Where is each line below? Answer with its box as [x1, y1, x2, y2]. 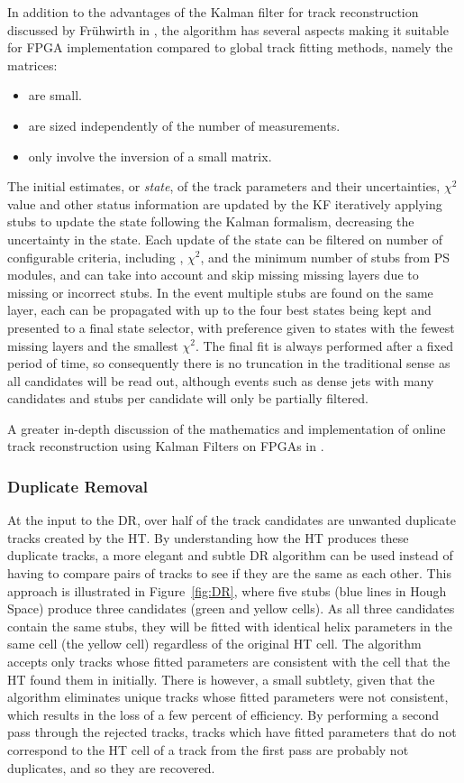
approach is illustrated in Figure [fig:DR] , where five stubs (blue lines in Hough [7, 581, 447, 600]
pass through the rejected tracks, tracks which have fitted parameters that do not [7, 723, 457, 742]
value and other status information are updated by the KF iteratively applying [7, 194, 442, 213]
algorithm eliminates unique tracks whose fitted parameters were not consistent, [7, 687, 449, 706]
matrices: [7, 55, 58, 74]
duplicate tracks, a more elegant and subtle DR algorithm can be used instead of [7, 546, 453, 565]
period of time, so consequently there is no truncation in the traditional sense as [7, 354, 450, 373]
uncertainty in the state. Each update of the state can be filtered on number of [7, 229, 443, 248]
